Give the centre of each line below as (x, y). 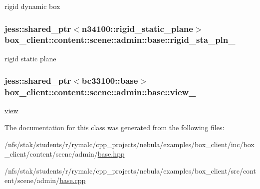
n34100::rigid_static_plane (137, 28)
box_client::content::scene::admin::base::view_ (100, 92)
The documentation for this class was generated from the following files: (115, 127)
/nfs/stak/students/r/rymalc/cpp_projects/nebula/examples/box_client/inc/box (130, 144)
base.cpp (73, 180)
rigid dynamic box (32, 6)
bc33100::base (110, 81)
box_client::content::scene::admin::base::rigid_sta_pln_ (120, 40)
